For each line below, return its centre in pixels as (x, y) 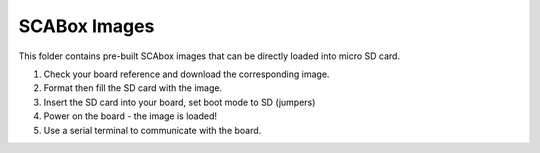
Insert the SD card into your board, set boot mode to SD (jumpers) (179, 102)
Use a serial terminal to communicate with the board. (152, 130)
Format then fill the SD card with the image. (133, 88)
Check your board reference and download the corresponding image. (186, 74)
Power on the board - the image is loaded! (130, 116)
